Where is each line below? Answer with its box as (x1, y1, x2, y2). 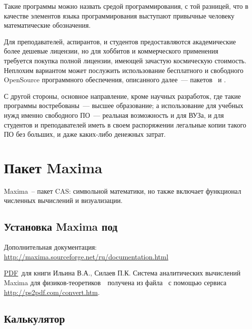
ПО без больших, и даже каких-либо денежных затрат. (4, 129, 166, 139)
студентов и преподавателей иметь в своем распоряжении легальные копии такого (4, 119, 247, 129)
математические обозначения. (4, 20, 91, 30)
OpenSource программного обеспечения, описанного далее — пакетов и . (4, 74, 226, 85)
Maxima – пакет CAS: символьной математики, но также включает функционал (4, 185, 241, 196)
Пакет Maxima (4, 157, 102, 177)
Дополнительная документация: (4, 242, 97, 252)
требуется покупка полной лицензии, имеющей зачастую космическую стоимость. (4, 55, 247, 65)
